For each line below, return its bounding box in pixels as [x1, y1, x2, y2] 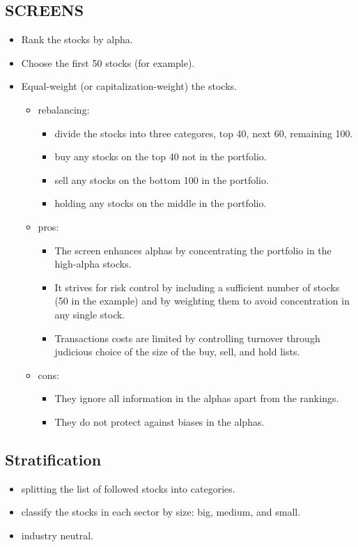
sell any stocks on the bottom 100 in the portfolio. [54, 172, 269, 187]
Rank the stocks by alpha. [21, 32, 133, 47]
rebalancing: [38, 102, 90, 116]
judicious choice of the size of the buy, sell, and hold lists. [54, 344, 300, 359]
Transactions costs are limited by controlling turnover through [54, 330, 320, 345]
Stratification [5, 448, 102, 470]
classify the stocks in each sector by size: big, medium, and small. [21, 504, 301, 519]
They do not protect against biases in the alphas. [54, 414, 265, 429]
